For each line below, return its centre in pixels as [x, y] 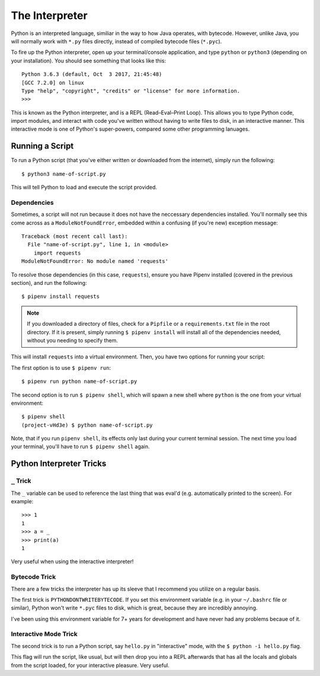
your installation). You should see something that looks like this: [88, 61]
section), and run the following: [49, 283]
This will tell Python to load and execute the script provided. [84, 188]
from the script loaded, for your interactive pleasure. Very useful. [90, 665]
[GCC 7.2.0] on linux [53, 82]
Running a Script [42, 146]
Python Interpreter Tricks [59, 464]
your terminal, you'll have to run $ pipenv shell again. [81, 447]
